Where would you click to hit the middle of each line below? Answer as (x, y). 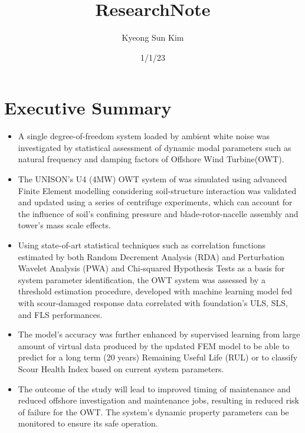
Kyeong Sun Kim (153, 37)
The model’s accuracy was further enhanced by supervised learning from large (159, 334)
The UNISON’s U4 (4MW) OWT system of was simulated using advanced (152, 179)
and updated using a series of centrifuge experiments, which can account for (155, 202)
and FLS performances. (60, 314)
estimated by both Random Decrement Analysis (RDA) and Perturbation (151, 256)
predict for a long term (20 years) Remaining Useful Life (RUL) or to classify (158, 357)
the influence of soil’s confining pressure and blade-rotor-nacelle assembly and (158, 213)
